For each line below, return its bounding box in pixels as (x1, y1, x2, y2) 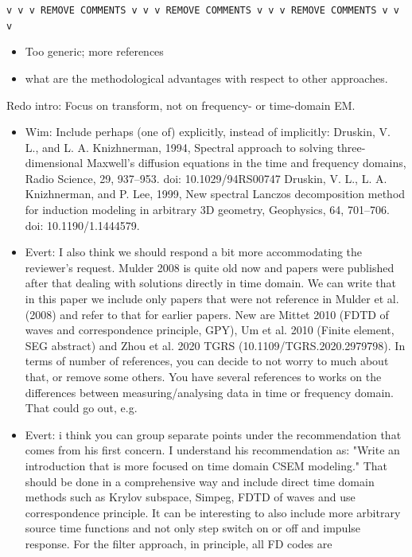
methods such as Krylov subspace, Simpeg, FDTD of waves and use (25, 489, 356, 505)
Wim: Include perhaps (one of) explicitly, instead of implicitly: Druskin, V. (25, 123, 391, 140)
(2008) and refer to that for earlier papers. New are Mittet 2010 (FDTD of (25, 306, 389, 322)
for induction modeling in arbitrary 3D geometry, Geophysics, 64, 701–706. (25, 201, 390, 218)
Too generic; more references (25, 43, 164, 60)
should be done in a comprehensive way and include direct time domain (25, 473, 375, 489)
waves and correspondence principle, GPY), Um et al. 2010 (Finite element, (25, 321, 395, 338)
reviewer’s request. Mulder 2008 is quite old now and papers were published (25, 259, 395, 275)
